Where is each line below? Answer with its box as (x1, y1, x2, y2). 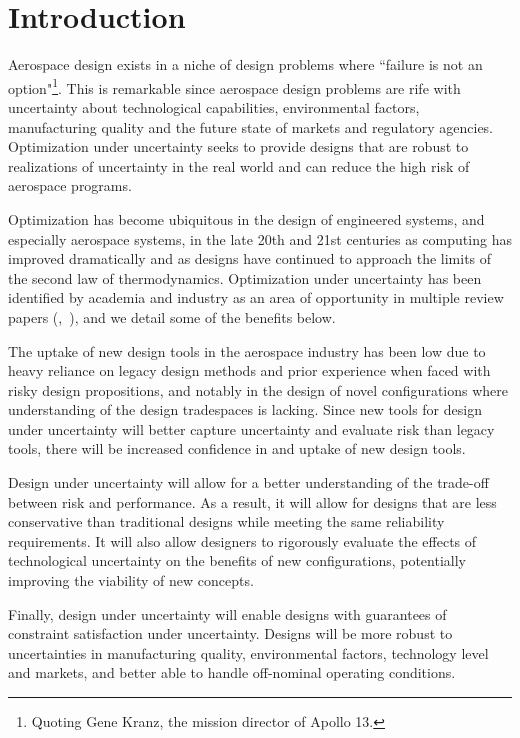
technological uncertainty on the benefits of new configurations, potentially (8, 550, 466, 571)
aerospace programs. (8, 175, 132, 196)
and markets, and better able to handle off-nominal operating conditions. (8, 662, 456, 683)
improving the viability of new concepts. (8, 570, 254, 591)
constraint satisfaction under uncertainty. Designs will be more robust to (8, 623, 453, 644)
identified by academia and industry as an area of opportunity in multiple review (8, 287, 504, 308)
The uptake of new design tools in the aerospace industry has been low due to (8, 340, 486, 361)
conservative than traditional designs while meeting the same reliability (8, 511, 445, 532)
